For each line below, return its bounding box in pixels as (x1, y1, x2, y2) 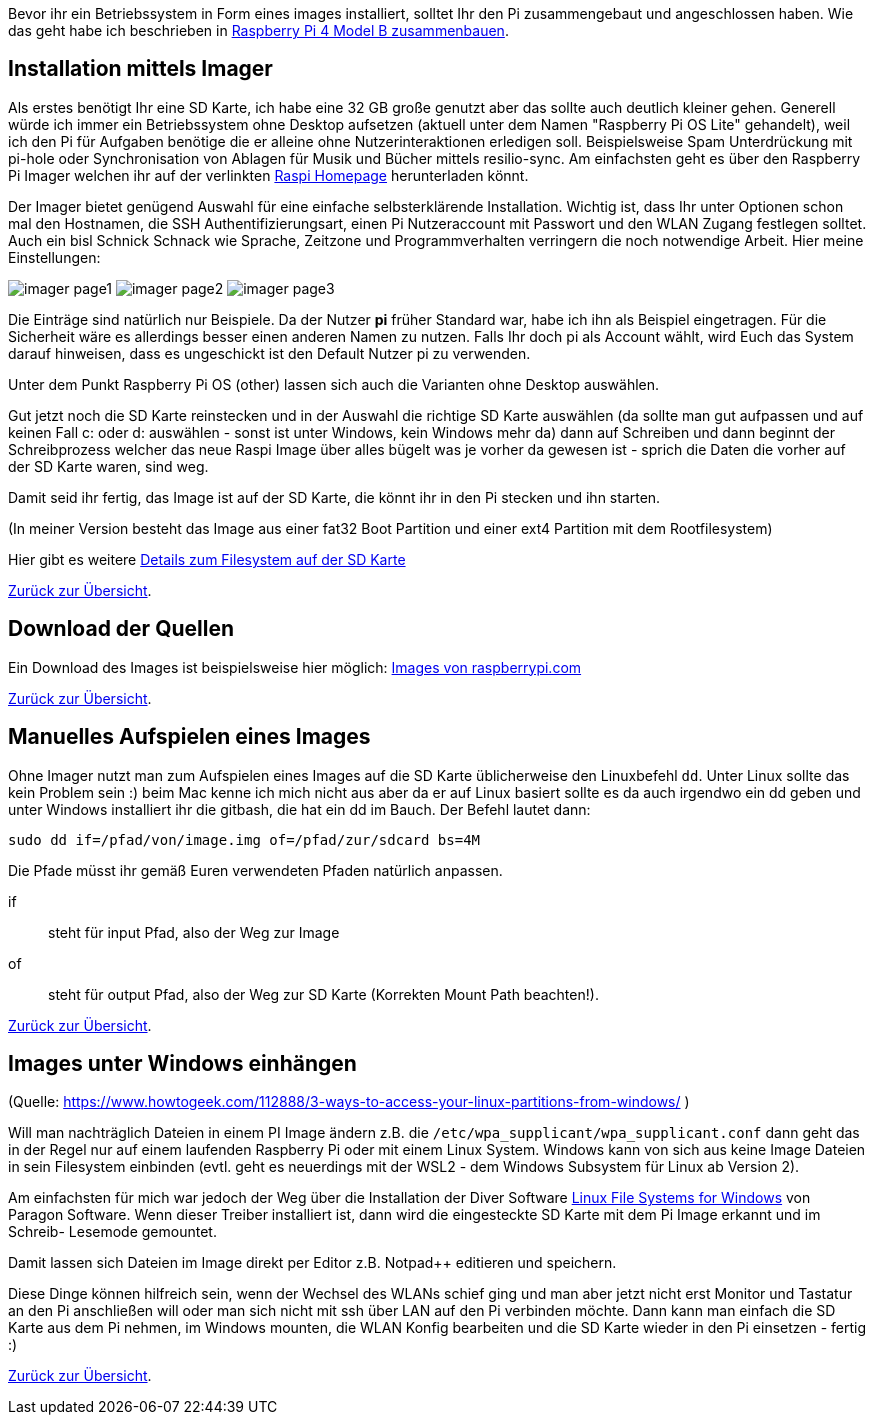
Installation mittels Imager (8, 56, 273, 82)
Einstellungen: (8, 248, 101, 266)
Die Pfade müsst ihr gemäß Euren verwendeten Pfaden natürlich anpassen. (8, 861, 503, 879)
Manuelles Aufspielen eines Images (8, 724, 371, 750)
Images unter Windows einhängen (8, 1050, 357, 1076)
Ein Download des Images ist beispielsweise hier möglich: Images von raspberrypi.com (8, 658, 582, 676)
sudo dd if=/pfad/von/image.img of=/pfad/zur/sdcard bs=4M (8, 831, 481, 848)
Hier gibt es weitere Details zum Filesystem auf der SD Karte (8, 550, 406, 568)
